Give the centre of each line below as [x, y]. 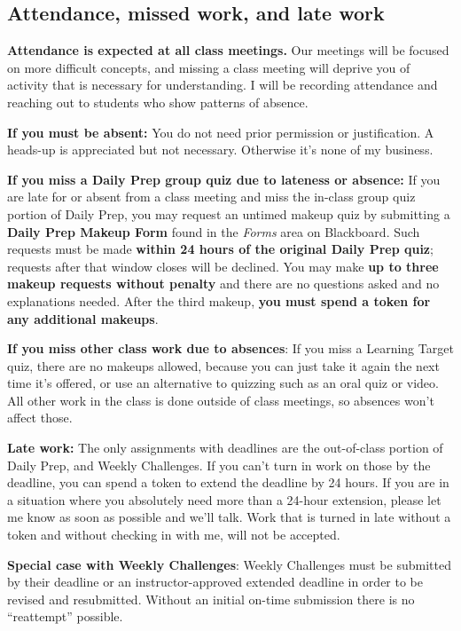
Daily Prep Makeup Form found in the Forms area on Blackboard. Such [214, 231]
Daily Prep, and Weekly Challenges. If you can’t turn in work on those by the [219, 465]
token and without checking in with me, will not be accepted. [174, 535]
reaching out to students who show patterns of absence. [158, 102]
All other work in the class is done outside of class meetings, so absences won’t [221, 400]
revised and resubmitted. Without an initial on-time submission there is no [211, 599]
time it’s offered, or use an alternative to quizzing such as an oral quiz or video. [223, 383]
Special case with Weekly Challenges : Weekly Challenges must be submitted [229, 564]
